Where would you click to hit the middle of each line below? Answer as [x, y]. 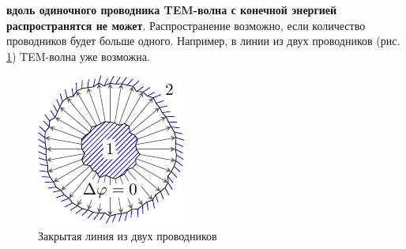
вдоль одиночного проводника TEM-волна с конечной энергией [172, 9]
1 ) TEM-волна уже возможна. [78, 56]
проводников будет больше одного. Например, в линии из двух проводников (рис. [203, 41]
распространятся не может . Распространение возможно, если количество [186, 25]
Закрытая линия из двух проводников [128, 235]
